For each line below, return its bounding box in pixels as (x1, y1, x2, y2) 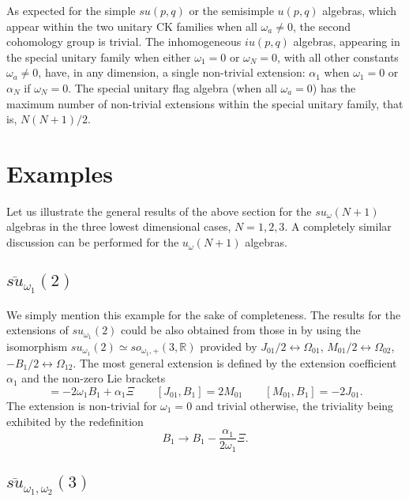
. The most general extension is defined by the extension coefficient (73, 354, 397, 371)
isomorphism (6, 337, 68, 354)
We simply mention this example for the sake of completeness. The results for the (6, 306, 401, 322)
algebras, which (322, 2, 397, 18)
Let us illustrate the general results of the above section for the (6, 202, 312, 219)
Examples (6, 156, 113, 189)
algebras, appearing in (293, 33, 400, 50)
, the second (292, 17, 351, 34)
